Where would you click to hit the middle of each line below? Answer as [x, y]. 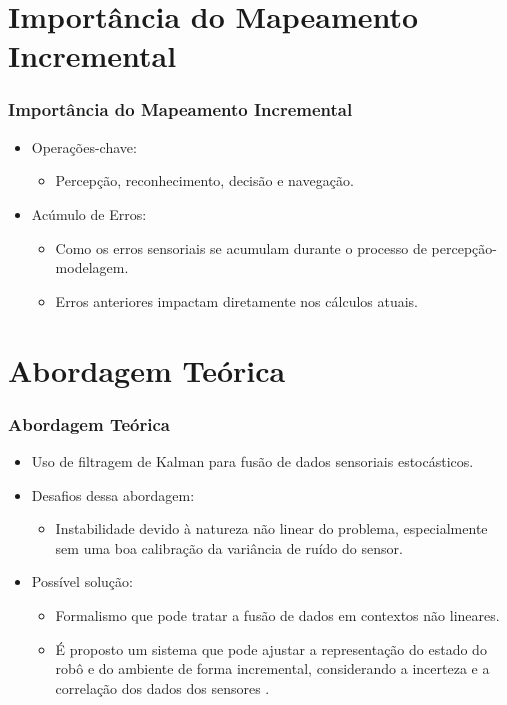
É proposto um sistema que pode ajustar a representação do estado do [271, 648]
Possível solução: [82, 581]
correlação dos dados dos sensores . [162, 687]
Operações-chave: [84, 146]
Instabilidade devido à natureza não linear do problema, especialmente [271, 528]
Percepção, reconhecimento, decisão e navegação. [204, 180]
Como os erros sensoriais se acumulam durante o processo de [241, 247]
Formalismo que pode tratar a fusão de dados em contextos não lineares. [277, 614]
